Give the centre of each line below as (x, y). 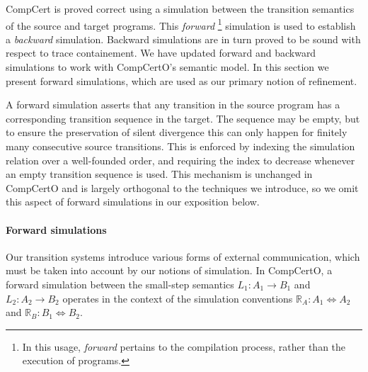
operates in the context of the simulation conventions (178, 298)
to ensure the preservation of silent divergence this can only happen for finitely (177, 132)
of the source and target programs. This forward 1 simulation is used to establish (181, 24)
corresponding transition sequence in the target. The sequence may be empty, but (183, 118)
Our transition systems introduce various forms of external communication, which (183, 256)
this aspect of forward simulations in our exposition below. (133, 202)
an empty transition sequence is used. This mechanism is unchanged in (159, 174)
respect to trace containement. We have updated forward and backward (161, 53)
